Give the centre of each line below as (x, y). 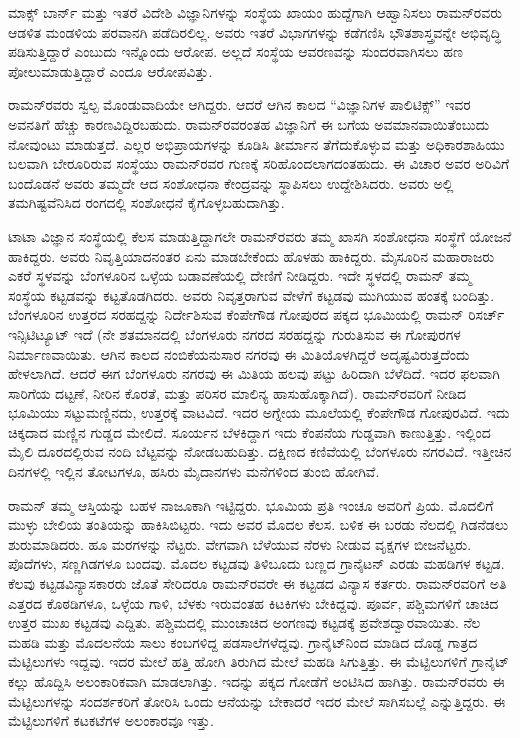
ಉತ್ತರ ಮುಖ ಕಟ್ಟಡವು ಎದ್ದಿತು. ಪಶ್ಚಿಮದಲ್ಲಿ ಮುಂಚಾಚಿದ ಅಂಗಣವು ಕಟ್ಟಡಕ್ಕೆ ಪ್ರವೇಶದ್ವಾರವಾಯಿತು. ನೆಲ (244, 622)
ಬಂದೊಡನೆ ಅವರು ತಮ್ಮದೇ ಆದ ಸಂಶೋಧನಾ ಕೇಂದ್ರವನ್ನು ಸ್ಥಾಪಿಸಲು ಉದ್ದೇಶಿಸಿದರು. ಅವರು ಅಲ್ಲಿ (231, 182)
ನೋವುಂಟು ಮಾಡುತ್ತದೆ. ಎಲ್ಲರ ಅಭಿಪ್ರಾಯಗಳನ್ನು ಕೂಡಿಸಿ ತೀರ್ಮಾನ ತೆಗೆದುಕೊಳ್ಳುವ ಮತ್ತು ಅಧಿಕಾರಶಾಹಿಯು (256, 143)
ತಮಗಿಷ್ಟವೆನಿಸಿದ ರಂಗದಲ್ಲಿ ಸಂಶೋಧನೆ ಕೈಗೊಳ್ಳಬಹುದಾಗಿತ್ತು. (146, 202)
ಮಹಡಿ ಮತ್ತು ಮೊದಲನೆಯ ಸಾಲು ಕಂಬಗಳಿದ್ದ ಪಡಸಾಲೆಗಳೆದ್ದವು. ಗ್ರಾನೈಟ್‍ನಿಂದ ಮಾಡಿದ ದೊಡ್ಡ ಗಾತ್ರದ (243, 641)
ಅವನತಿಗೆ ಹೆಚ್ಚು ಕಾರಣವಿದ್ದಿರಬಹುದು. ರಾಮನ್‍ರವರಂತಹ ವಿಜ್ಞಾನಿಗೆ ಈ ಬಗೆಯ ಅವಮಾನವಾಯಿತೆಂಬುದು (249, 123)
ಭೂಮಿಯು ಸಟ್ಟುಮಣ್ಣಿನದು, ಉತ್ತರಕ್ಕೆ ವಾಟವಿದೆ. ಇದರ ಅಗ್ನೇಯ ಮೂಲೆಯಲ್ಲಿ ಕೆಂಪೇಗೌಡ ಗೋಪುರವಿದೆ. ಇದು (259, 412)
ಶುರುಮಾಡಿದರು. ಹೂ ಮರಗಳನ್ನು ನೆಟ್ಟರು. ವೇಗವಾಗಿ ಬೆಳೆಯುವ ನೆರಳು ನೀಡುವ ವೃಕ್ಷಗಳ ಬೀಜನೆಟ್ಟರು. (240, 543)
